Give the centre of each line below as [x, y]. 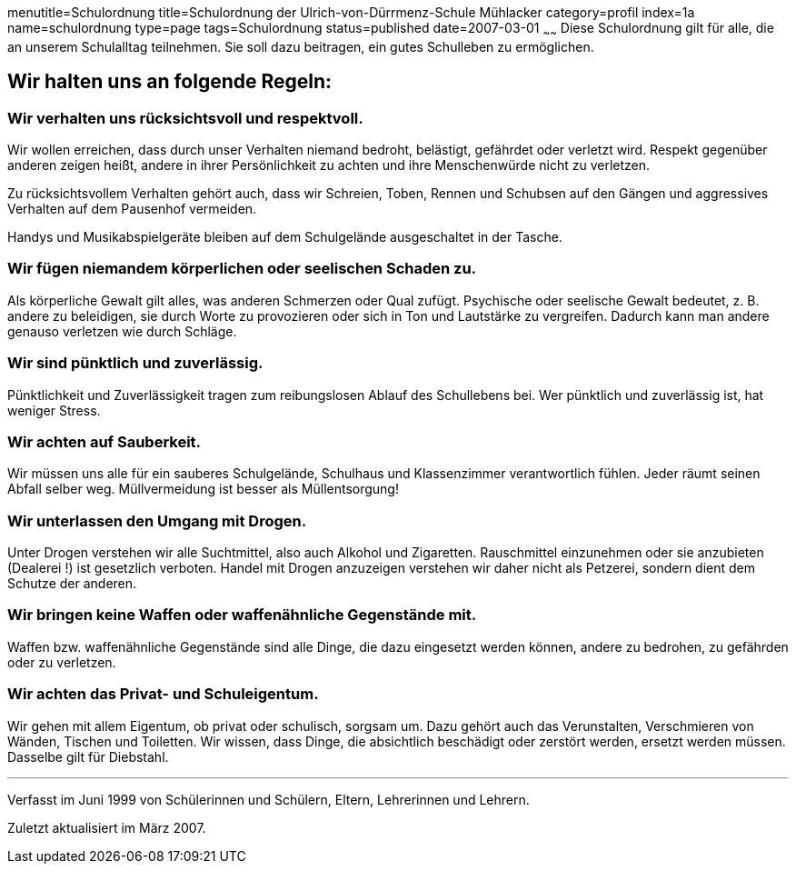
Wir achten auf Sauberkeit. [104, 441]
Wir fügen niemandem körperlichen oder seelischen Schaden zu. [242, 269]
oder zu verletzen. [62, 662]
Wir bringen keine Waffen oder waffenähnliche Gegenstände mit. [242, 615]
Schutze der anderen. [72, 584]
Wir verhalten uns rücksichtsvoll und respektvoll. [185, 118]
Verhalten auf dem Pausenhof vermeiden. [132, 209]
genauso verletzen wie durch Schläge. [122, 331]
